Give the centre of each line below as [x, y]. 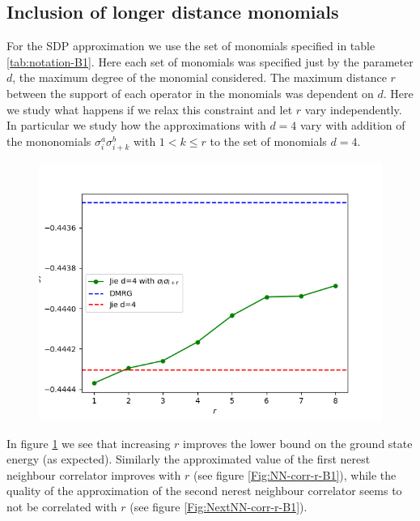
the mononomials [49, 141]
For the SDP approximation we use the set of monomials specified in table [191, 46]
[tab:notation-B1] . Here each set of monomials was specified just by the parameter [210, 61]
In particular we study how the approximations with [136, 125]
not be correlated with [62, 506]
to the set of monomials [268, 141]
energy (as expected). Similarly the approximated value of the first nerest [189, 459]
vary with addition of [353, 125]
